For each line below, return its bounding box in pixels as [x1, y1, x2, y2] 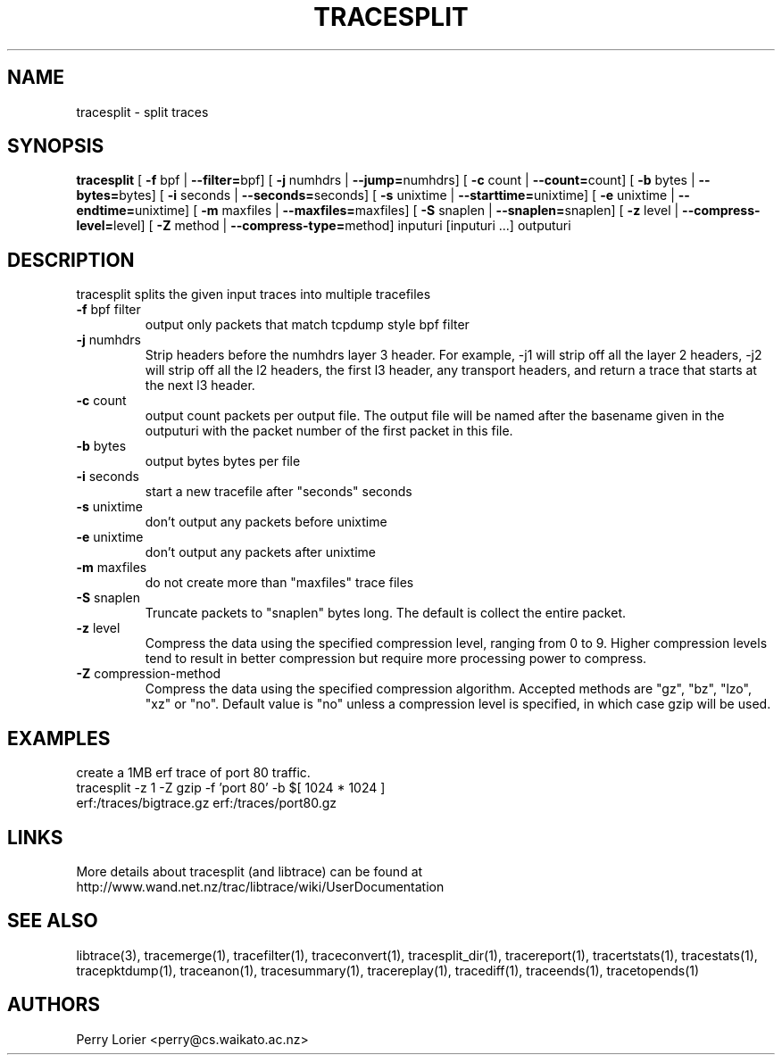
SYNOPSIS [7, 135, 104, 158]
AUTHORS [7, 993, 101, 1016]
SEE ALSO [7, 909, 98, 933]
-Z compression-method [76, 666, 221, 682]
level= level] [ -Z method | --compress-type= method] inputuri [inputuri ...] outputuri [76, 218, 571, 234]
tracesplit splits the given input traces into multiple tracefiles [76, 286, 431, 303]
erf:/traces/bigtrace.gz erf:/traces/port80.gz [76, 795, 337, 811]
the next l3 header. [145, 378, 255, 394]
